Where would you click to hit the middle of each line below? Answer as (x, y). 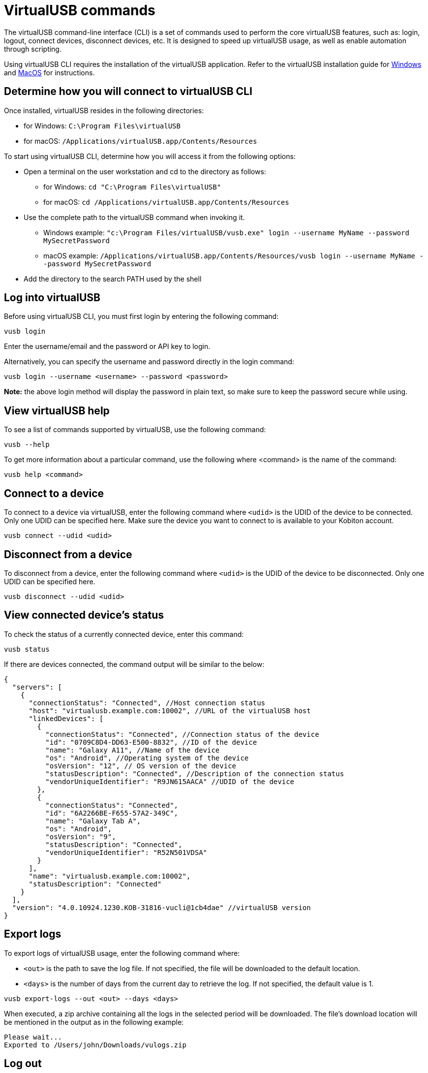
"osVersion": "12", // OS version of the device (141, 766)
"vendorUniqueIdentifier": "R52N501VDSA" (126, 852)
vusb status (27, 649)
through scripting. (33, 49)
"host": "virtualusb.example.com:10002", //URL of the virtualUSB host (170, 710)
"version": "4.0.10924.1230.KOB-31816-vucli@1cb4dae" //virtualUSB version (161, 907)
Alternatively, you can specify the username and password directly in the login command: (149, 362)
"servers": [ (37, 687)
